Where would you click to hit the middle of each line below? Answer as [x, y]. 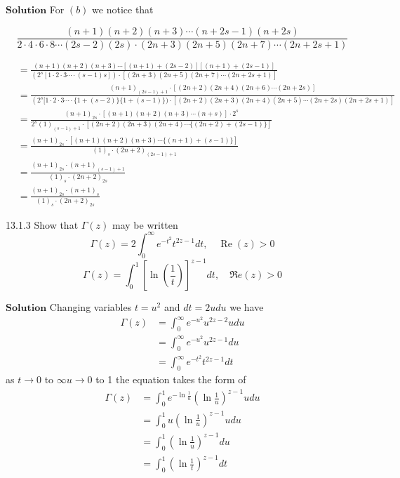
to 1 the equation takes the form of [171, 379]
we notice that [123, 9]
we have [247, 307]
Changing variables [91, 307]
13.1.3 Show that [42, 224]
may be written [145, 224]
